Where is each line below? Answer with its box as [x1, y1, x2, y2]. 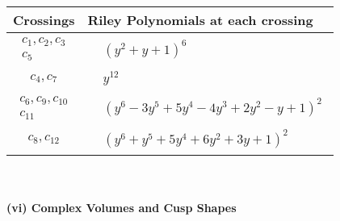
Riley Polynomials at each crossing [87, 10, 313, 29]
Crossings [13, 10, 75, 29]
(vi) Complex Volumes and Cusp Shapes [6, 199, 237, 216]
